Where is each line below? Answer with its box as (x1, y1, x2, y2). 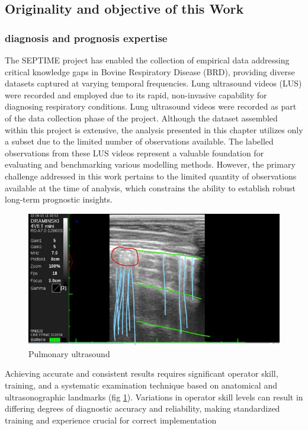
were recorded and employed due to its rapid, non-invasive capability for (5, 88, 267, 101)
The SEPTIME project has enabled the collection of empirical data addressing (5, 54, 290, 66)
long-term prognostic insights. (5, 193, 113, 206)
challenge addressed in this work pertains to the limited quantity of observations (5, 169, 297, 182)
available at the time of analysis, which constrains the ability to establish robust (5, 181, 296, 194)
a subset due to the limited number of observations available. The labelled (5, 135, 274, 147)
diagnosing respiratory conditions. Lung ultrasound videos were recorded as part (5, 100, 297, 113)
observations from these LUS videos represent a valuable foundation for (5, 146, 264, 159)
